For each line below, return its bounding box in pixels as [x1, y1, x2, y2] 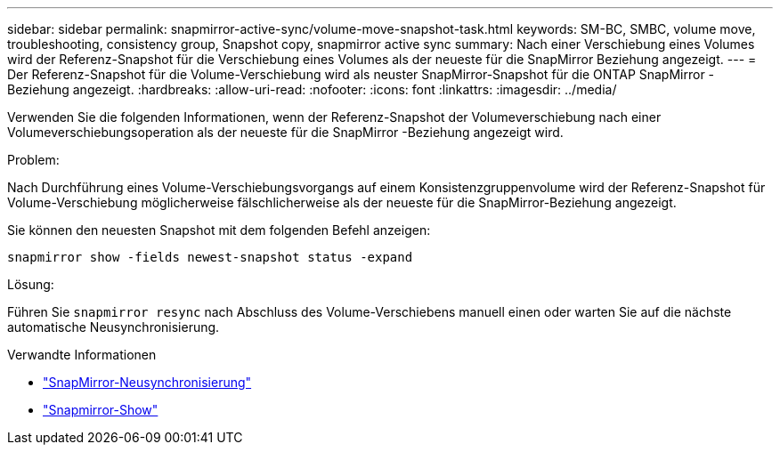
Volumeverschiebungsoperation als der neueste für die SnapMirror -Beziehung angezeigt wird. [7, 125, 564, 140]
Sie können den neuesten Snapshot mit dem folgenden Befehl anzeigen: [7, 222, 431, 238]
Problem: [7, 152, 60, 167]
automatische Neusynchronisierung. [7, 319, 220, 335]
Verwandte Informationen [7, 347, 157, 362]
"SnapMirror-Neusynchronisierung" [43, 375, 252, 390]
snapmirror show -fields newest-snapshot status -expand [7, 250, 413, 264]
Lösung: [7, 277, 54, 292]
